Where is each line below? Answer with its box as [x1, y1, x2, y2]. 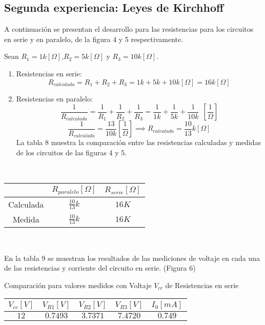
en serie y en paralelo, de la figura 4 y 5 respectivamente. [4, 33, 184, 44]
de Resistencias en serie [165, 279, 239, 290]
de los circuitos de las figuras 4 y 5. [16, 147, 127, 157]
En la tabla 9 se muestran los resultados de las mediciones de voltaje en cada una [4, 252, 260, 263]
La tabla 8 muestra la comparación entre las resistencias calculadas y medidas [16, 137, 261, 148]
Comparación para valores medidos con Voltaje [4, 279, 152, 290]
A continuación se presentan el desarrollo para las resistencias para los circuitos [4, 24, 254, 34]
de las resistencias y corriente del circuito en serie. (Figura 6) [4, 262, 196, 273]
